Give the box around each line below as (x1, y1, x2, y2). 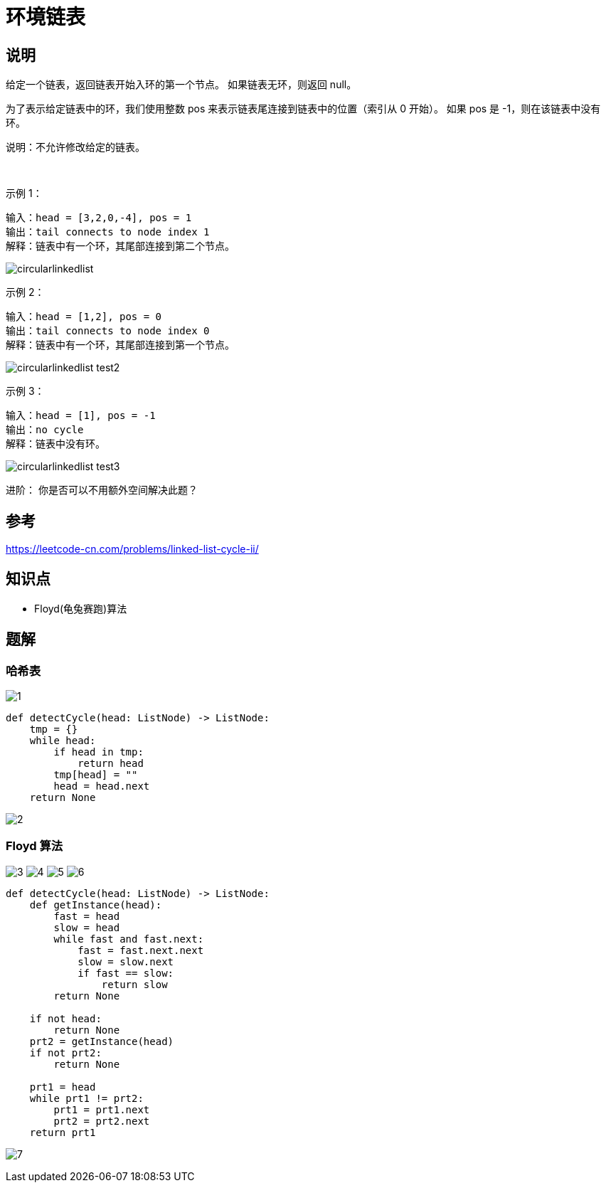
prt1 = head (29, 1081, 96, 1093)
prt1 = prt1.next (53, 1103, 150, 1115)
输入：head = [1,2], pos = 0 (6, 311, 162, 323)
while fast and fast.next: (53, 933, 204, 945)
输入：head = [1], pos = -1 (6, 410, 156, 422)
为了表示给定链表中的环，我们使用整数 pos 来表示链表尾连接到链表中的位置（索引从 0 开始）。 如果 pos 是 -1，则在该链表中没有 (6, 102, 601, 115)
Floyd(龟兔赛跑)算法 (34, 602, 127, 615)
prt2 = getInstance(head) (29, 1035, 174, 1047)
